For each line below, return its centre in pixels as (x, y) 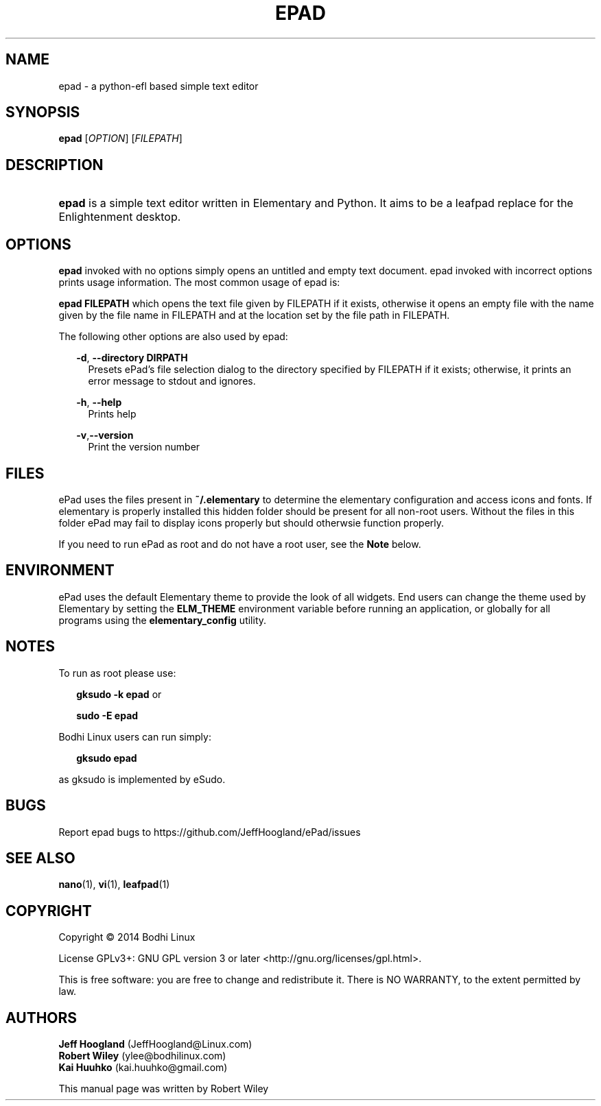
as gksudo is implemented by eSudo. (142, 779)
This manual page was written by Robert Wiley (164, 1089)
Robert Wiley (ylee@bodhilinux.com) (142, 1056)
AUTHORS (42, 1018)
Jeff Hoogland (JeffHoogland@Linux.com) (155, 1044)
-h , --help (99, 402)
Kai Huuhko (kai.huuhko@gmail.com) (143, 1068)
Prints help (112, 414)
